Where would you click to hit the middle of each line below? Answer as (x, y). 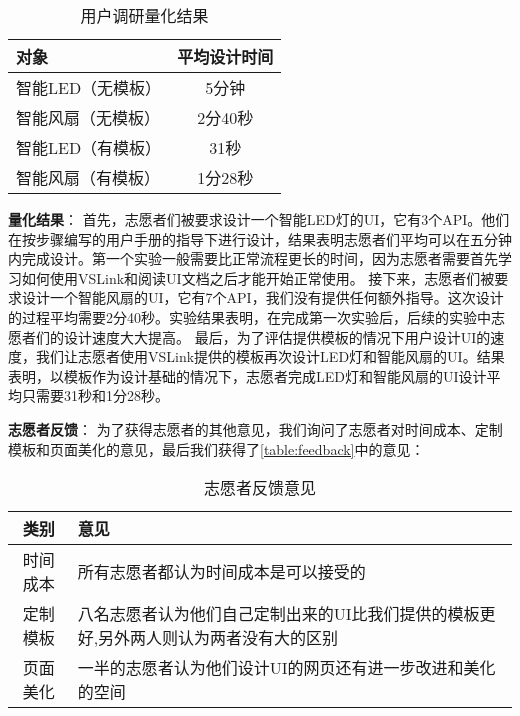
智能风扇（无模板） (88, 117)
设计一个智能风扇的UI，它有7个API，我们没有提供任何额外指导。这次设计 (262, 297)
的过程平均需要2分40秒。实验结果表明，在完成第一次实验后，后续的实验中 (249, 316)
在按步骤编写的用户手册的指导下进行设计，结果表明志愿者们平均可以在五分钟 (260, 238)
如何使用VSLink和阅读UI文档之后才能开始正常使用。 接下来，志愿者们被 (258, 277)
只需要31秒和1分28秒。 (95, 395)
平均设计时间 (225, 56)
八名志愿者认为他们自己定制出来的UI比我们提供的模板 (278, 614)
